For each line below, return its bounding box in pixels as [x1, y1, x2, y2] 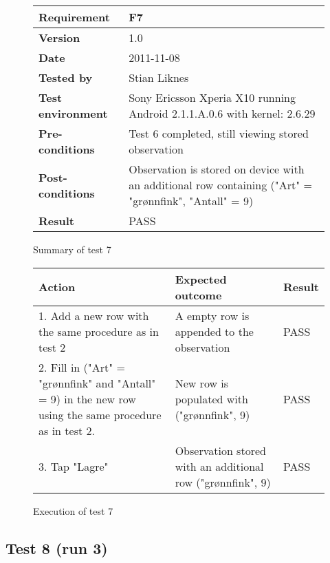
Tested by [38, 70, 93, 85]
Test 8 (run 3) [5, 537, 108, 558]
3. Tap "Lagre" [38, 458, 109, 474]
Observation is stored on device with [129, 161, 305, 177]
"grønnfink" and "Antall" [38, 374, 156, 391]
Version [38, 30, 80, 45]
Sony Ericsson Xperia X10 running [129, 89, 296, 105]
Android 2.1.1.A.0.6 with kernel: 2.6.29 [129, 105, 316, 121]
